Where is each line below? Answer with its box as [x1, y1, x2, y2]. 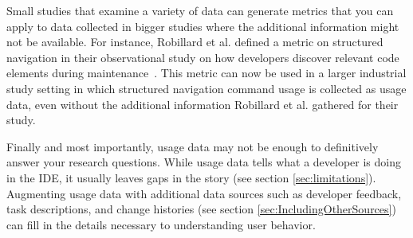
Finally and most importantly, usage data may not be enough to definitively [6, 138, 379, 154]
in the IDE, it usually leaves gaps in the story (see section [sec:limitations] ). [6, 169, 376, 185]
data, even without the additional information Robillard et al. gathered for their [6, 96, 399, 112]
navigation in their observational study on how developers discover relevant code [6, 49, 399, 65]
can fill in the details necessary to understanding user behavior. [6, 216, 316, 232]
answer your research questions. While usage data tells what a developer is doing [6, 154, 401, 170]
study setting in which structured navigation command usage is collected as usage [6, 80, 407, 96]
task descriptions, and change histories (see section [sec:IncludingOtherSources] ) [6, 201, 396, 217]
